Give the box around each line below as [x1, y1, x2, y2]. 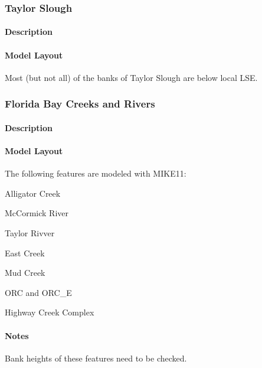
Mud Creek [5, 266, 45, 279]
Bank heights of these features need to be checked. [5, 351, 187, 364]
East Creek [5, 246, 45, 259]
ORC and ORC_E [5, 286, 72, 298]
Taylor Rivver [5, 227, 55, 239]
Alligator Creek [5, 187, 61, 199]
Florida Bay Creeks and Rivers [5, 96, 155, 111]
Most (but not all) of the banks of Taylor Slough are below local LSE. [5, 71, 258, 83]
